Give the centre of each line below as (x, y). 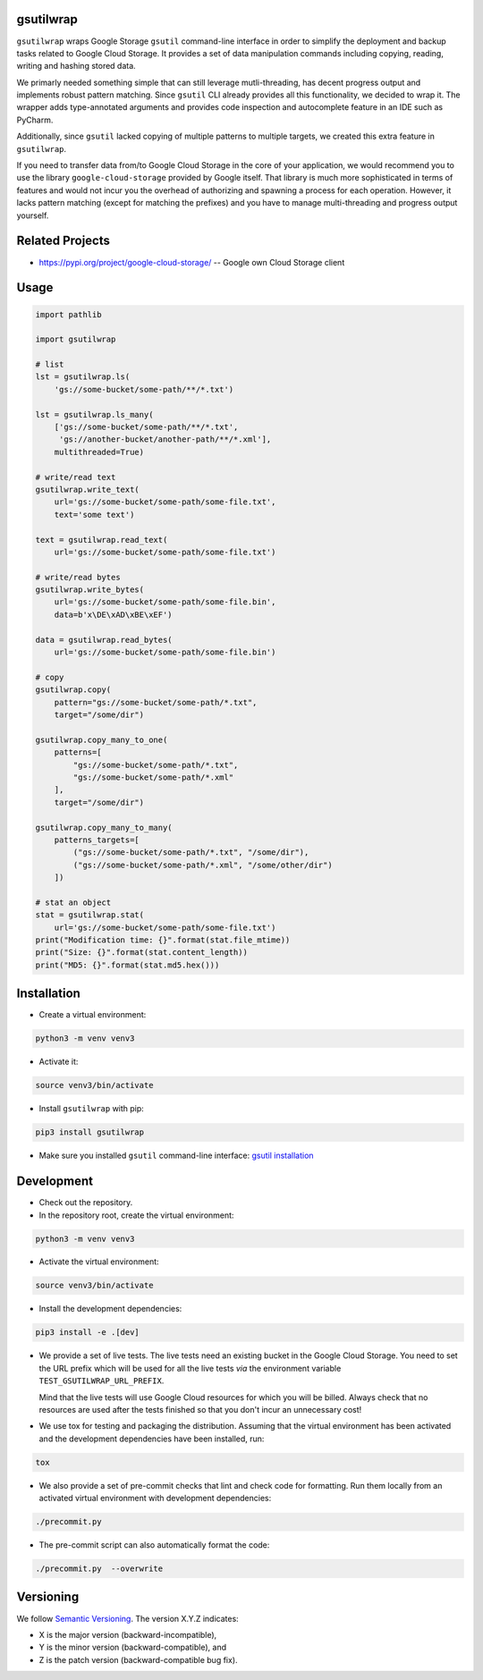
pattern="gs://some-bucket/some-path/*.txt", (156, 702)
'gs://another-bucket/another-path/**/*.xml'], (165, 439)
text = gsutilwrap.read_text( (102, 540)
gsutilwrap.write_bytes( (90, 590)
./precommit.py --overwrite (99, 1569)
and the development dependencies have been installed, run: (152, 1439)
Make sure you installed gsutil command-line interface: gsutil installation (176, 1156)
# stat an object (73, 902)
